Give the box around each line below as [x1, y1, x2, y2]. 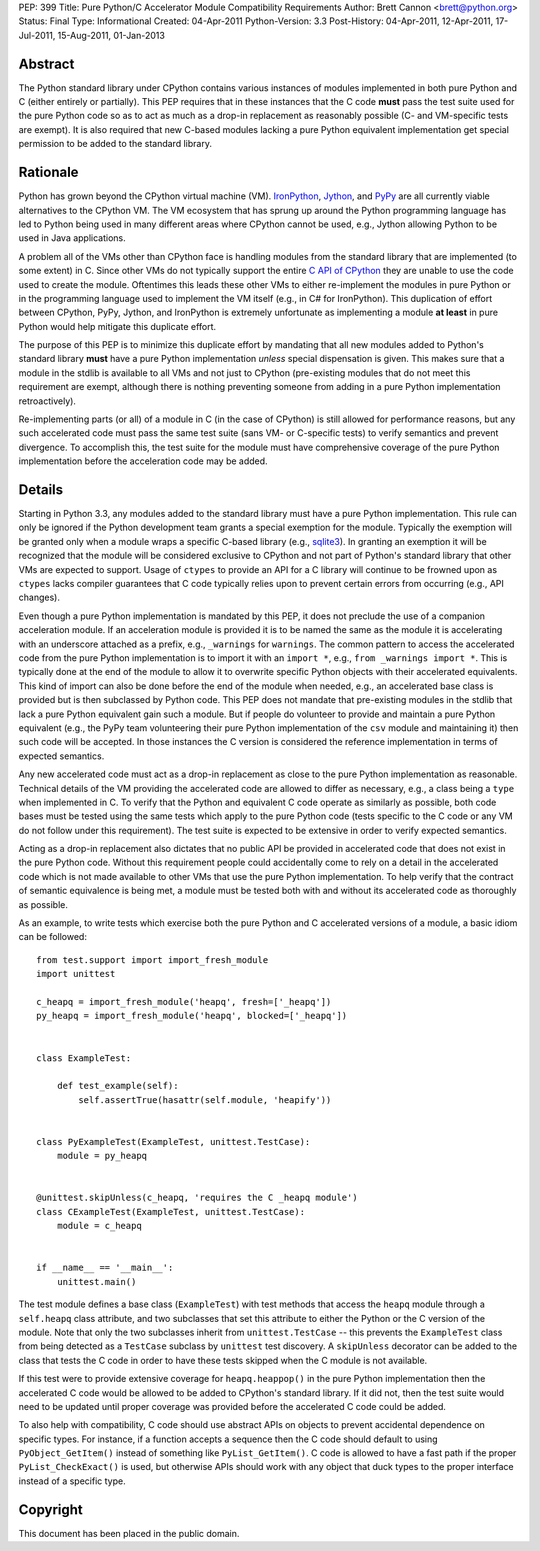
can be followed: [18, 931, 87, 943]
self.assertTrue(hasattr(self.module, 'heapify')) [78, 1094, 332, 1105]
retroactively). [18, 395, 77, 407]
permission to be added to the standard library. [18, 138, 212, 150]
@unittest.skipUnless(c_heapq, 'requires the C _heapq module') [36, 1192, 359, 1204]
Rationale [18, 164, 79, 181]
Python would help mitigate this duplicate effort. [18, 320, 217, 332]
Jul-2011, [18, 29, 56, 41]
